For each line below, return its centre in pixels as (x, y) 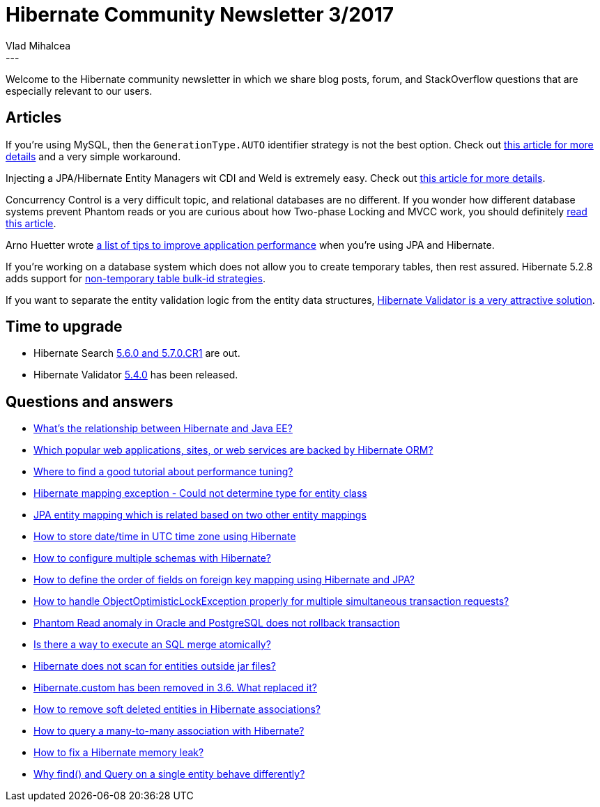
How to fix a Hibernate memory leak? (119, 753)
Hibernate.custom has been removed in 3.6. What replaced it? (175, 688)
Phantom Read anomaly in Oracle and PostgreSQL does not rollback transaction (217, 623)
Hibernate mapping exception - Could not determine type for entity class (200, 493)
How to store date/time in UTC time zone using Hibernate (165, 537)
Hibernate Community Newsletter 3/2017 (200, 15)
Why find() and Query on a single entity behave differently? (169, 774)
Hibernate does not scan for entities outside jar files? (155, 666)
